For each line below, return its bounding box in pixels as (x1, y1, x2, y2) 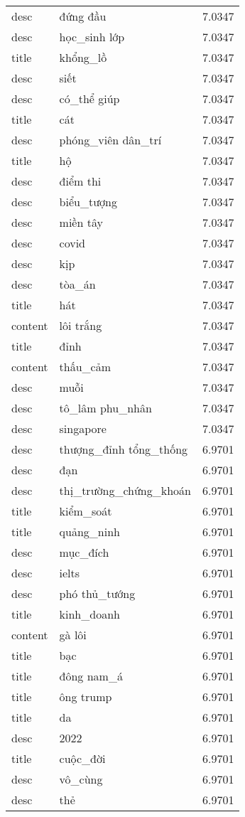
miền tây (59, 214, 103, 230)
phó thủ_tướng (59, 585, 136, 602)
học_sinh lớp (59, 28, 125, 45)
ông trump (59, 688, 112, 705)
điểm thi (59, 173, 102, 189)
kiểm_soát (59, 503, 112, 519)
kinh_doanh (59, 606, 120, 622)
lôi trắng (59, 317, 102, 333)
